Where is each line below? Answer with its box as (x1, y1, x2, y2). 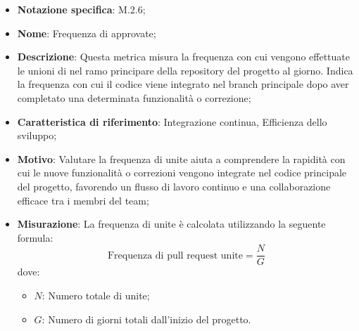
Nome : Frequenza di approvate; (17, 25, 156, 40)
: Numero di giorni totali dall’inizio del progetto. (42, 311, 251, 326)
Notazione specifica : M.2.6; (17, 2, 146, 16)
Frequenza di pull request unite (107, 250, 243, 261)
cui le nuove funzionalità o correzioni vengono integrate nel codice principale (17, 165, 347, 180)
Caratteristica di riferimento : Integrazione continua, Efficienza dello (17, 114, 327, 129)
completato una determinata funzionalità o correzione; (17, 90, 251, 105)
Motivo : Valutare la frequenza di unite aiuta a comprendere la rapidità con (17, 151, 346, 166)
